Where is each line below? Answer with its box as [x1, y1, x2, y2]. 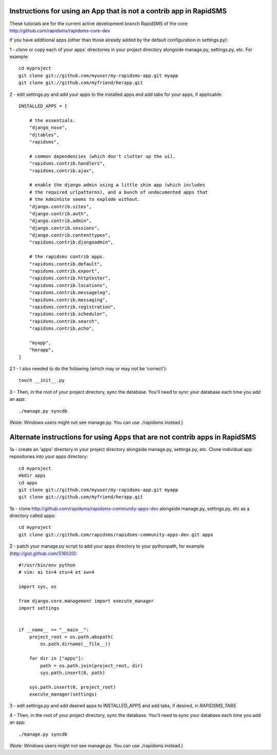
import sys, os [18, 584, 57, 589]
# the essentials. [29, 117, 76, 123]
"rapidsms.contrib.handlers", [29, 160, 105, 167]
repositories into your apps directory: [9, 454, 88, 460]
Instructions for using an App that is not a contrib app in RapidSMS [9, 7, 227, 15]
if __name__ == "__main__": [18, 627, 89, 632]
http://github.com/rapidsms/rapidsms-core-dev [9, 27, 110, 33]
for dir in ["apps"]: [29, 656, 84, 661]
